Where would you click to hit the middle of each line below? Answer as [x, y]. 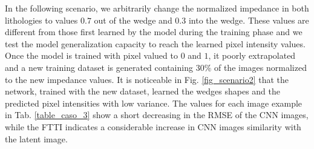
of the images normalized [260, 67]
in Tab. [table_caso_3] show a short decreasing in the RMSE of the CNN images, [157, 115]
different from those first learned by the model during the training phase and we [154, 32]
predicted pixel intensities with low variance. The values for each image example [154, 103]
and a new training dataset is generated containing [99, 67]
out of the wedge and [133, 20]
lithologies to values [41, 20]
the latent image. [36, 138]
